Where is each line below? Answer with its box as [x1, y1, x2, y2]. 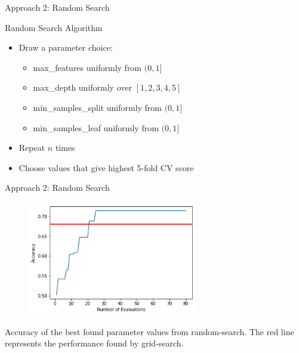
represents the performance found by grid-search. [5, 337, 184, 349]
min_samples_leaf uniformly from [33, 121, 159, 134]
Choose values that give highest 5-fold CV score [19, 161, 194, 174]
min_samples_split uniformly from [33, 101, 162, 113]
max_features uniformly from [33, 61, 142, 73]
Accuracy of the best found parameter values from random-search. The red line [5, 325, 294, 337]
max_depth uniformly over [33, 81, 132, 94]
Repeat [19, 141, 45, 154]
